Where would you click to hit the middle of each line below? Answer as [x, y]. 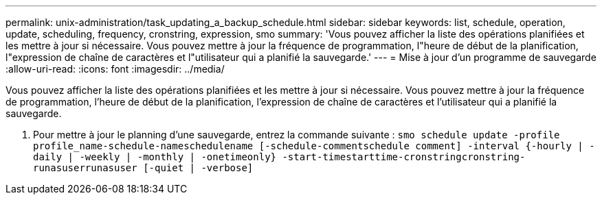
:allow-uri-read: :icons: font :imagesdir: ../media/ [115, 69]
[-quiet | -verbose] [198, 168]
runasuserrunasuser [85, 168]
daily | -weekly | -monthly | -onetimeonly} [155, 157]
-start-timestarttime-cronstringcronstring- [404, 157]
